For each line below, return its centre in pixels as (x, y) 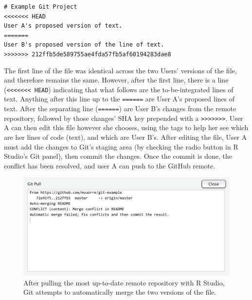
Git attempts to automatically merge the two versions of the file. (120, 292)
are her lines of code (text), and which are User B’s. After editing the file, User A (126, 137)
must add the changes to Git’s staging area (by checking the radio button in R (121, 146)
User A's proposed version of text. (63, 26)
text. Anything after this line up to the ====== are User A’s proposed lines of (119, 99)
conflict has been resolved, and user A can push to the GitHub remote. (110, 165)
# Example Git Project (41, 7)
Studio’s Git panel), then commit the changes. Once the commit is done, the (118, 156)
